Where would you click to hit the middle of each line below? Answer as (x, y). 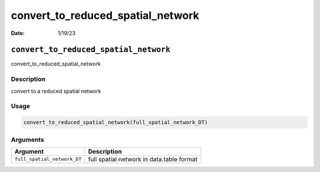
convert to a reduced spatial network (56, 91)
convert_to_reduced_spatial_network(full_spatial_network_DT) (116, 122)
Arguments (28, 139)
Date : (18, 33)
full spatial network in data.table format (143, 159)
